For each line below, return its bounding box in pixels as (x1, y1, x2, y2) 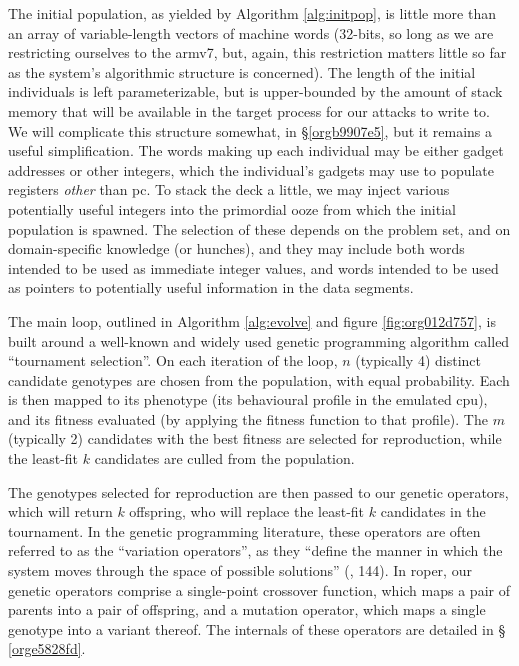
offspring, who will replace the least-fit (129, 501, 365, 522)
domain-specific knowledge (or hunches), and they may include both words (8, 238, 465, 259)
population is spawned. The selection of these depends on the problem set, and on (8, 218, 511, 239)
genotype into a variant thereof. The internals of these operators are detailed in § (8, 618, 506, 639)
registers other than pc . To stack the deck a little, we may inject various (8, 179, 450, 200)
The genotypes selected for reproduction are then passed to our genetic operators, (8, 481, 509, 502)
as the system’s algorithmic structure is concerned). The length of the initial (8, 61, 476, 82)
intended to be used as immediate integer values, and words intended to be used (8, 257, 499, 278)
